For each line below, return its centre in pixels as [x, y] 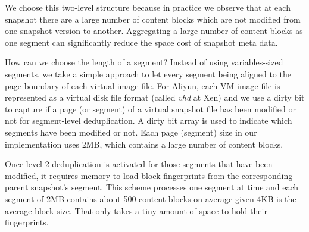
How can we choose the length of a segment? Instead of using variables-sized [144, 62]
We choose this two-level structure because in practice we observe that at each [148, 7]
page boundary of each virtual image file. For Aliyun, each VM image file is [143, 85]
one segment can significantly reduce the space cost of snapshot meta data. [141, 42]
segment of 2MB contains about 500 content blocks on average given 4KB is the [151, 198]
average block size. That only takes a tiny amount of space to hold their [136, 210]
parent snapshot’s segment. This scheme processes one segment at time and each [152, 187]
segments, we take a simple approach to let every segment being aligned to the [148, 73]
